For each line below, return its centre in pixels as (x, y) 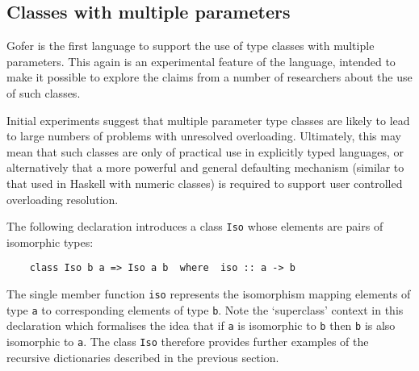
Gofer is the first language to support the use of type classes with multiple (191, 46)
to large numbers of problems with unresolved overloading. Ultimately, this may (204, 136)
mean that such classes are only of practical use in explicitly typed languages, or (205, 151)
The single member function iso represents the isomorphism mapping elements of (209, 294)
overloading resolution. (63, 199)
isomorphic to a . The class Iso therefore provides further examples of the (188, 342)
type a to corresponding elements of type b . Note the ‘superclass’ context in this (205, 309)
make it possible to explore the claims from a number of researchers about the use (209, 77)
